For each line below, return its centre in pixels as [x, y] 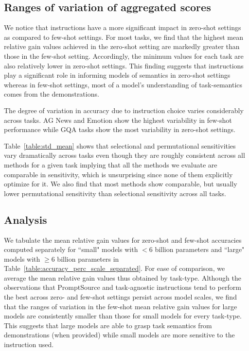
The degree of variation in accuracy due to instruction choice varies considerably [124, 110]
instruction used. [29, 344]
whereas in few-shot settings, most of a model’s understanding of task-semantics [123, 84]
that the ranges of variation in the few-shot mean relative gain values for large [121, 306]
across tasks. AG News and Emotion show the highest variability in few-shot [118, 120]
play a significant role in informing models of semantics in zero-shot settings [117, 75]
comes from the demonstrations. [52, 94]
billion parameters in [88, 259]
